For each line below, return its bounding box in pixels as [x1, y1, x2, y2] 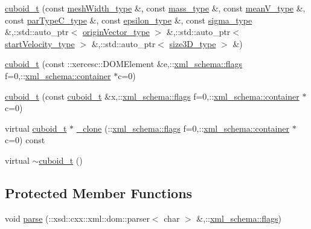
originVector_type [82, 25, 150, 38]
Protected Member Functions [5, 183, 193, 202]
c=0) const [5, 134, 45, 146]
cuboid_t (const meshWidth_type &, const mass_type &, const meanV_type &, [5, 2, 306, 14]
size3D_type [169, 37, 216, 50]
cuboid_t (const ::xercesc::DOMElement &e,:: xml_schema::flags [5, 57, 243, 70]
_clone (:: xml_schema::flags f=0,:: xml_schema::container [76, 121, 289, 134]
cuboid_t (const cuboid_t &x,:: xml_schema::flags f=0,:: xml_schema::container [5, 89, 300, 102]
